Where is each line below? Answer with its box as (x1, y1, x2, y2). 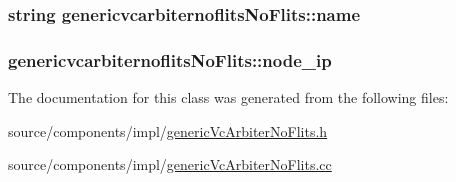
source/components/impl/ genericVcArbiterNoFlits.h (8, 120, 328, 141)
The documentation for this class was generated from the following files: (8, 87, 449, 108)
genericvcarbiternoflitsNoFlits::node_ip (8, 47, 332, 72)
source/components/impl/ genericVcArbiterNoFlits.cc (8, 154, 332, 175)
